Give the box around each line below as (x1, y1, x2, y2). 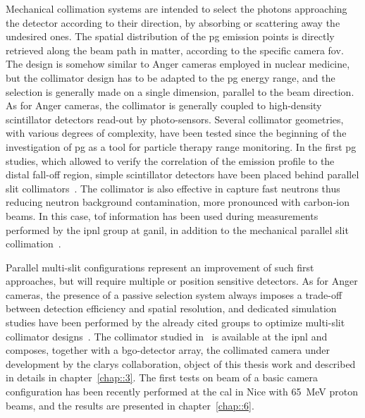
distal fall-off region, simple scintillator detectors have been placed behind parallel (6, 167, 359, 182)
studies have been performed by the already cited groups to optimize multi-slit (6, 315, 345, 330)
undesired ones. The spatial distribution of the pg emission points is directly (6, 29, 335, 44)
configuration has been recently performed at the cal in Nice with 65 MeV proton (6, 384, 359, 399)
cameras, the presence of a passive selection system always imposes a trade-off (6, 287, 342, 302)
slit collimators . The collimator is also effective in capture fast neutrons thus (6, 180, 340, 195)
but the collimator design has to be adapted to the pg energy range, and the (6, 70, 335, 85)
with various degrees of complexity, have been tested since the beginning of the (6, 125, 347, 140)
